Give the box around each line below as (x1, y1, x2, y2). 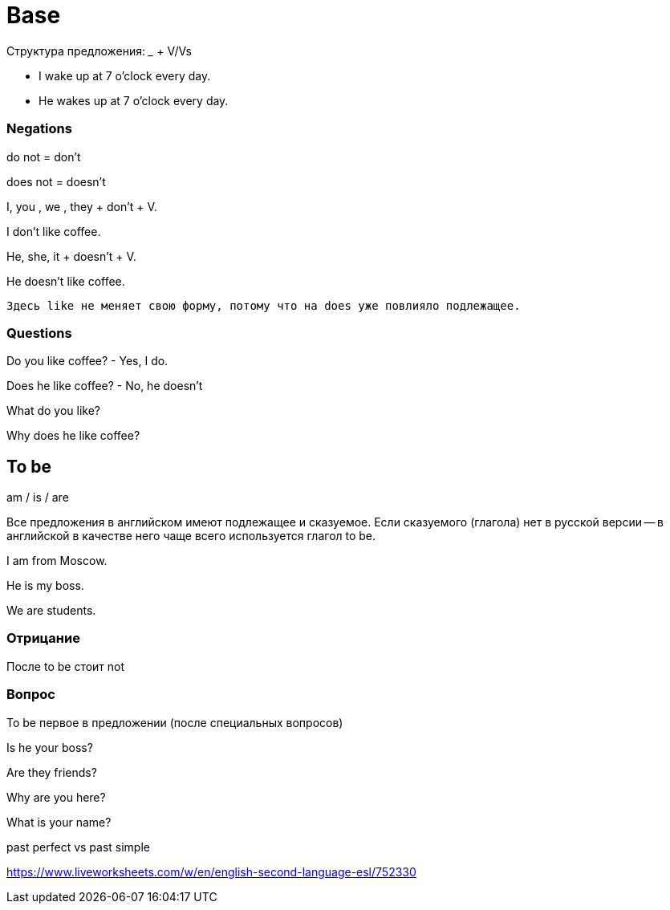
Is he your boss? (6, 740, 93, 754)
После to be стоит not (6, 659, 125, 673)
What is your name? (6, 815, 112, 829)
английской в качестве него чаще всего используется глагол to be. (6, 529, 376, 543)
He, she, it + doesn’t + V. (6, 249, 136, 263)
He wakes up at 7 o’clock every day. (39, 93, 229, 108)
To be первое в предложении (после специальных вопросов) (6, 715, 343, 729)
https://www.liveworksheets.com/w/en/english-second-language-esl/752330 (6, 864, 416, 879)
